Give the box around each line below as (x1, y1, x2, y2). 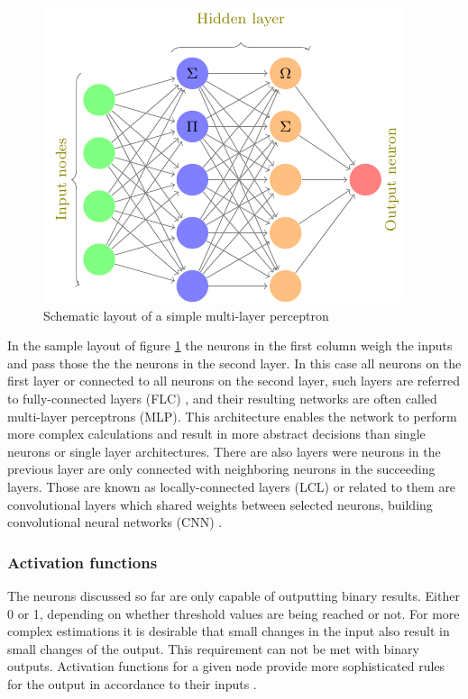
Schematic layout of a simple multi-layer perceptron (43, 305, 329, 324)
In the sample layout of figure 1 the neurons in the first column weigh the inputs (7, 336, 453, 355)
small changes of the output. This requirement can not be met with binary (7, 639, 419, 658)
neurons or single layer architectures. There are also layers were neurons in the (7, 441, 441, 460)
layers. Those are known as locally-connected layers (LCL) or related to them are (7, 477, 456, 495)
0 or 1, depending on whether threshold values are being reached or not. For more (7, 604, 460, 622)
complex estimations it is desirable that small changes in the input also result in (7, 622, 450, 640)
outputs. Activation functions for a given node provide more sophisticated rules (7, 657, 445, 676)
